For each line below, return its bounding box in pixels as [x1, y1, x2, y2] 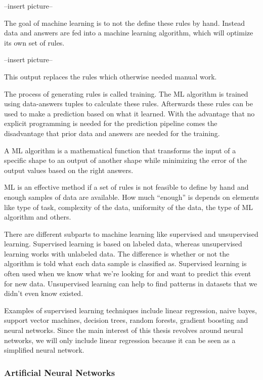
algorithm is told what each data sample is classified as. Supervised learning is [4, 258, 247, 269]
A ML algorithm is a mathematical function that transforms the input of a [4, 145, 236, 155]
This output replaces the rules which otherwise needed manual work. [4, 71, 217, 81]
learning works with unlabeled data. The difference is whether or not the [4, 248, 230, 259]
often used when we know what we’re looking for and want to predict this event [4, 268, 251, 279]
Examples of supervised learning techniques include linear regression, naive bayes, [4, 305, 257, 315]
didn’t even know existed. [4, 288, 83, 299]
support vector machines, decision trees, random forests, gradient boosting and [4, 315, 248, 325]
